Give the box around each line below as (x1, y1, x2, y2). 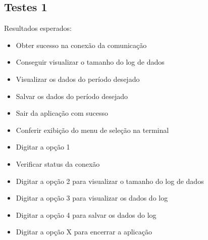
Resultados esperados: (4, 23, 72, 33)
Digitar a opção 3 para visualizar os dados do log (16, 193, 168, 203)
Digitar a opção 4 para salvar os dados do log (16, 209, 157, 220)
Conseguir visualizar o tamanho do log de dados (16, 57, 165, 67)
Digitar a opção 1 (16, 141, 70, 152)
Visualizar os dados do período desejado (16, 73, 140, 84)
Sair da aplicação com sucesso (16, 108, 109, 118)
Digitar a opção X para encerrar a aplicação (16, 226, 152, 237)
